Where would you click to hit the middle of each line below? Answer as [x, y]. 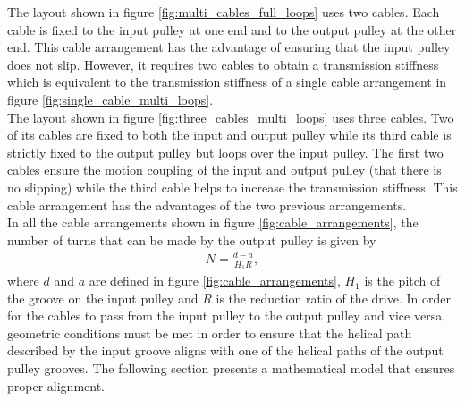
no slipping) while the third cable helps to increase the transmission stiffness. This [232, 187]
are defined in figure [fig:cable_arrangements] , [215, 281]
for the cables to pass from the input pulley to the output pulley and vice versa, [227, 316]
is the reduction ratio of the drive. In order [333, 298]
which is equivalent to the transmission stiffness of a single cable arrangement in [227, 82]
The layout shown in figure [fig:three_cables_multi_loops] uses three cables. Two [231, 117]
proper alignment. [56, 385]
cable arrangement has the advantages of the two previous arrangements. [207, 205]
